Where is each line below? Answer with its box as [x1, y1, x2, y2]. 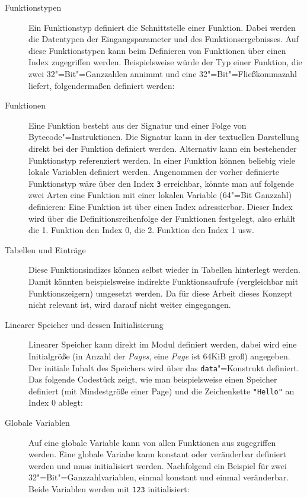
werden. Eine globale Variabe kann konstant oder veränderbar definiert [28, 448, 286, 460]
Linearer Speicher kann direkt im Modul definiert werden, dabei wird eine [28, 338, 297, 351]
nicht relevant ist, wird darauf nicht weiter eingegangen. [28, 298, 231, 311]
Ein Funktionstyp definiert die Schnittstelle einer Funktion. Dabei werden [28, 21, 296, 33]
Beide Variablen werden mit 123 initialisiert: [28, 482, 190, 495]
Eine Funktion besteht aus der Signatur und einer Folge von [28, 119, 247, 131]
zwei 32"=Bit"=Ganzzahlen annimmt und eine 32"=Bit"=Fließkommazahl [28, 67, 297, 79]
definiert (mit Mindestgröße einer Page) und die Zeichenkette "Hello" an [28, 384, 295, 397]
